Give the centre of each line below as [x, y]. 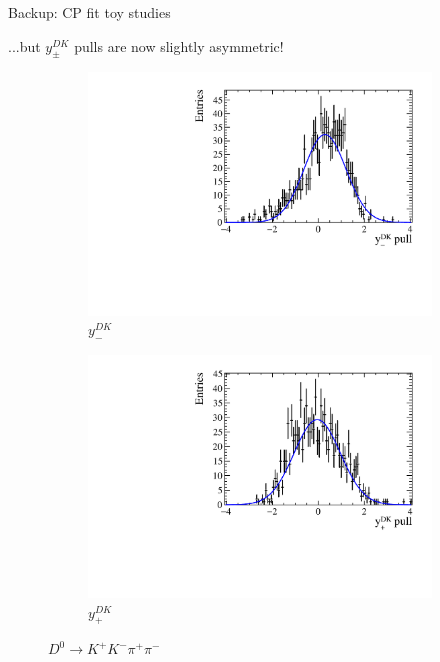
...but [24, 45]
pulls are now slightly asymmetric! [179, 45]
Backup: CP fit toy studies [89, 12]
